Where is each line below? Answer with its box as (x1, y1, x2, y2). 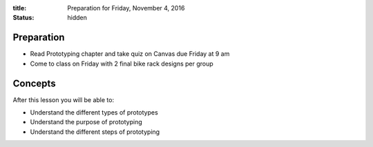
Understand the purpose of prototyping (30, 118, 143, 126)
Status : (12, 14, 35, 22)
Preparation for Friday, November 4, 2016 (67, 4, 185, 12)
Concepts (12, 77, 56, 89)
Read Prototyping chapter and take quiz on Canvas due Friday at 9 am (30, 50, 230, 58)
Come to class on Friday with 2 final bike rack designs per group (30, 59, 213, 68)
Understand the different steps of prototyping (30, 128, 160, 136)
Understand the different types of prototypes (30, 108, 158, 117)
